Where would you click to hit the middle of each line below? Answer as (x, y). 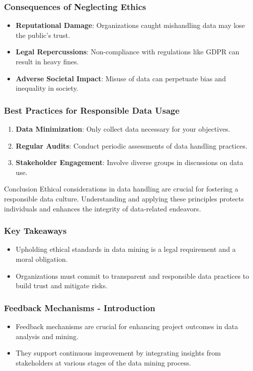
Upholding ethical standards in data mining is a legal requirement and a (126, 249)
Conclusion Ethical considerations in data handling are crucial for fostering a (121, 189)
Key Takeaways (35, 231)
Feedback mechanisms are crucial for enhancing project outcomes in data (127, 326)
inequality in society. (47, 88)
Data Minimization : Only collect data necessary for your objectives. (123, 129)
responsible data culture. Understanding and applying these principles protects (124, 198)
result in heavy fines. (47, 61)
